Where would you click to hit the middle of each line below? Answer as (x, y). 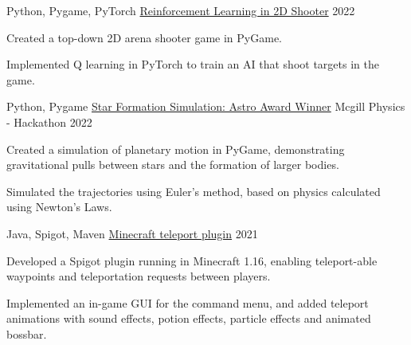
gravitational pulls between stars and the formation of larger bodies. (173, 165)
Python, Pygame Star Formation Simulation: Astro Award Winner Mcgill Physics (206, 106)
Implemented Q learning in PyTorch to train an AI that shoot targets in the (193, 64)
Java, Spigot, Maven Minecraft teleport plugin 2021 (132, 233)
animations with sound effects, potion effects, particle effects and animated (189, 318)
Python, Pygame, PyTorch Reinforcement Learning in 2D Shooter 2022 (181, 10)
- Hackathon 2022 (49, 122)
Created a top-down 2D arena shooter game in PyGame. (144, 37)
